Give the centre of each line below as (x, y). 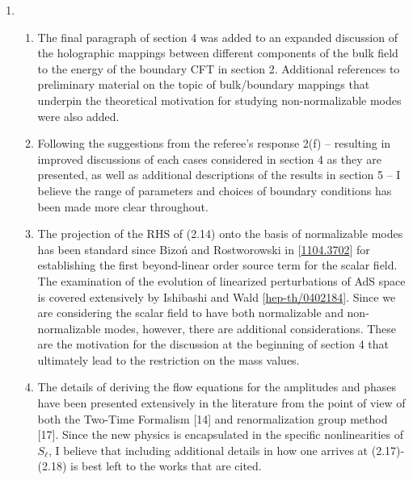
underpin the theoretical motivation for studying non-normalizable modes (219, 100)
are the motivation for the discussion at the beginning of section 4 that (213, 344)
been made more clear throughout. (123, 206)
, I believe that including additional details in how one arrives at (209, 450)
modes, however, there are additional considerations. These (251, 328)
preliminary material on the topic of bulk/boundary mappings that (204, 84)
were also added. (78, 116)
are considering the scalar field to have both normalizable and (190, 313)
